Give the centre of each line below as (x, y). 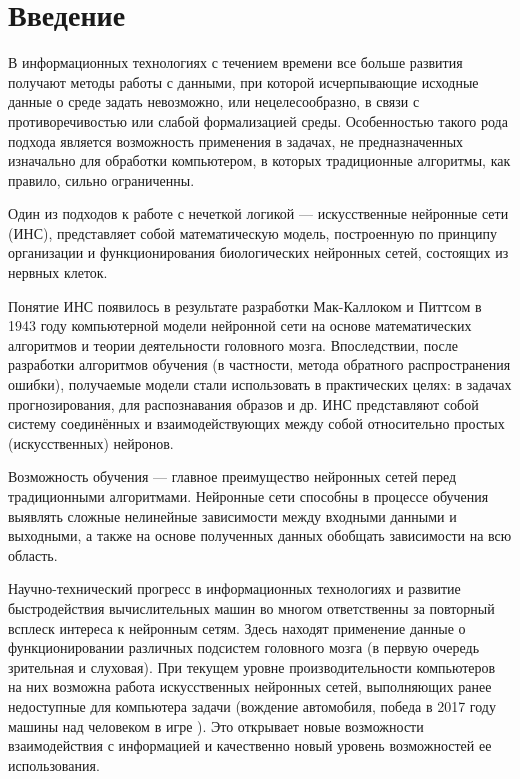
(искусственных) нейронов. (91, 442)
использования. (54, 764)
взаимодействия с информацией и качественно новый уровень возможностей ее (250, 745)
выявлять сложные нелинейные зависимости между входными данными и (232, 515)
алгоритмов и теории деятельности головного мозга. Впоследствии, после (233, 344)
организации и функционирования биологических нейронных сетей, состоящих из (258, 252)
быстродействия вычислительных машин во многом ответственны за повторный (251, 607)
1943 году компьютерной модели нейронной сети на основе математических (240, 325)
